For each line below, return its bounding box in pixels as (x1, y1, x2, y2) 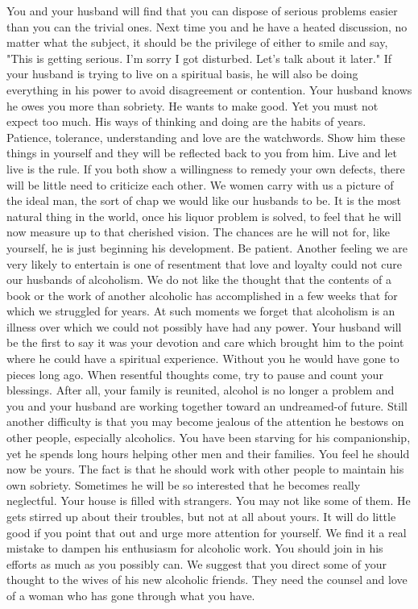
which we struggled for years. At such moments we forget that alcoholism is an (6, 302, 395, 319)
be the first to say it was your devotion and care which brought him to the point (6, 334, 404, 351)
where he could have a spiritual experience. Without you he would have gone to (6, 350, 399, 367)
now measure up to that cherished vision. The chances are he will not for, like (6, 223, 391, 240)
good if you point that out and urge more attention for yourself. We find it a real (6, 523, 407, 540)
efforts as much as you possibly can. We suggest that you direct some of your (6, 555, 387, 572)
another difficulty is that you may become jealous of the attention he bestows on (6, 413, 404, 430)
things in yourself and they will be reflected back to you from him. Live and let (6, 144, 398, 161)
